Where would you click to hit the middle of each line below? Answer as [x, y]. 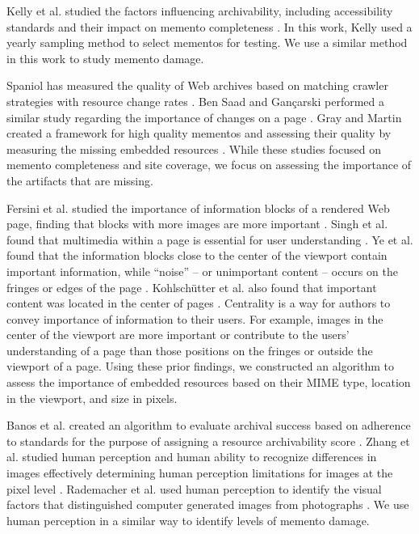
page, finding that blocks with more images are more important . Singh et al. [197, 224]
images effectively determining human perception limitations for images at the [200, 473]
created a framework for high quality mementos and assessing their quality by [199, 133]
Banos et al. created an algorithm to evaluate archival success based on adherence [209, 425]
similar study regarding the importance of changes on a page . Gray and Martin [204, 117]
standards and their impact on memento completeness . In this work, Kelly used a [209, 26]
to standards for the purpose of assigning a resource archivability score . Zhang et [208, 441]
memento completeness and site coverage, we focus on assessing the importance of [209, 165]
